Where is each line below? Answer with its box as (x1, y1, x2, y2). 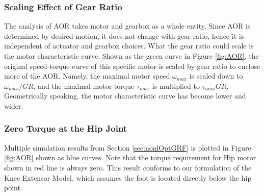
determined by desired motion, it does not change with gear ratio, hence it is (4, 30, 244, 41)
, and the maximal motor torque (33, 80, 135, 91)
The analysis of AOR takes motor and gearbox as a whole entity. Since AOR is (4, 20, 251, 31)
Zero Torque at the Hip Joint (4, 122, 127, 135)
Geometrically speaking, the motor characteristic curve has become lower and (4, 90, 246, 101)
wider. (4, 100, 23, 111)
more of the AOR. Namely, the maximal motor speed (4, 70, 170, 81)
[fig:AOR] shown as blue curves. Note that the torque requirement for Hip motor (4, 152, 256, 163)
